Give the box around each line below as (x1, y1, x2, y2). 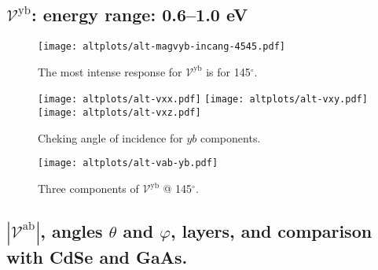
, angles (40, 219, 103, 242)
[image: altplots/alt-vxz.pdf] (38, 107, 201, 119)
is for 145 (206, 63, 251, 80)
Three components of (38, 180, 139, 197)
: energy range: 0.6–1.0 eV (31, 2, 248, 27)
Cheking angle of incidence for (38, 129, 183, 146)
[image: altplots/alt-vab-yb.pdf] (38, 157, 218, 169)
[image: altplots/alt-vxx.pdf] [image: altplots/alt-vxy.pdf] (38, 94, 368, 105)
